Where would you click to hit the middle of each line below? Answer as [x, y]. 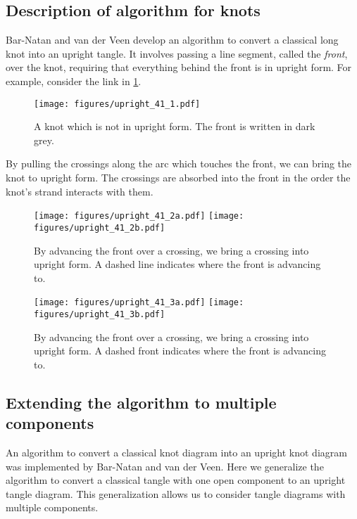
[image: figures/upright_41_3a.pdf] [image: [139, 303]
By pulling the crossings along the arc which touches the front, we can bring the [179, 164]
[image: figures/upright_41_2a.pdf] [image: [139, 216]
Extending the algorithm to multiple [141, 402]
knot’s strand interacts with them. [80, 191]
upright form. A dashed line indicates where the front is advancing [177, 264]
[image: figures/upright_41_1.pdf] [117, 104]
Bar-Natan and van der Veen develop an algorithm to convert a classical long [172, 40]
